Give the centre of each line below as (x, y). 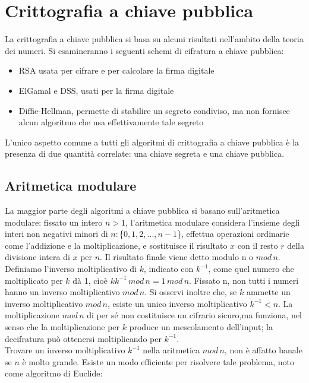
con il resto (258, 245)
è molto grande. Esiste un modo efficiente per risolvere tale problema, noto (158, 361)
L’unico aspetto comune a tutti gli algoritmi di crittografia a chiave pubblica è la (152, 142)
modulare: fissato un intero (54, 222)
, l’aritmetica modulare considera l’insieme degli (213, 222)
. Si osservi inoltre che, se (191, 292)
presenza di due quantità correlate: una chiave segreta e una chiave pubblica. (145, 153)
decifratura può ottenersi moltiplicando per (83, 338)
